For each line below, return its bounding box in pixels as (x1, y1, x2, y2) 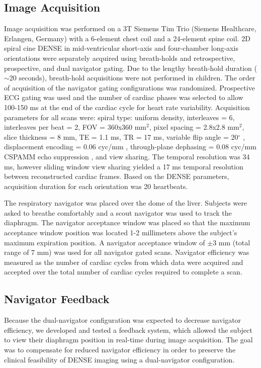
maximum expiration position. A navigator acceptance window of (4, 237, 205, 247)
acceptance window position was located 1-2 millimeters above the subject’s (4, 227, 237, 238)
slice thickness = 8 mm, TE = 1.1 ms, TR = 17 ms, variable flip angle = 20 (4, 131, 238, 142)
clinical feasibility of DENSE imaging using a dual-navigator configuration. (4, 354, 235, 364)
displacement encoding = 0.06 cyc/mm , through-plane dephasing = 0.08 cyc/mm (4, 141, 256, 152)
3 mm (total (213, 237, 250, 247)
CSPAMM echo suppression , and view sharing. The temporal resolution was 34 (4, 151, 250, 161)
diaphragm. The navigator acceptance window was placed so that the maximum (4, 217, 250, 228)
